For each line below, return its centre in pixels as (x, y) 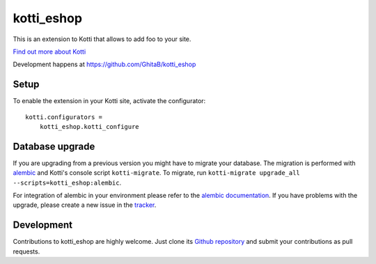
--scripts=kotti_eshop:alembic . (67, 183)
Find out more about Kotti (49, 52)
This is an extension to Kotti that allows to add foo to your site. (102, 39)
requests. (26, 251)
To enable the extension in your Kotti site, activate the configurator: (109, 101)
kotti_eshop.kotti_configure (89, 127)
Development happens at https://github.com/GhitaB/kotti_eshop (104, 64)
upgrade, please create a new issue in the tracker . (85, 205)
